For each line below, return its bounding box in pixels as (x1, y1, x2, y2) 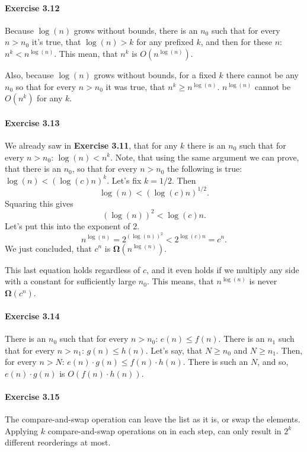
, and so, (257, 355, 289, 368)
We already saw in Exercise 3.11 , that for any (5, 139, 178, 151)
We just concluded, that (5, 242, 92, 254)
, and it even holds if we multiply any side (146, 263, 299, 275)
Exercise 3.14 (5, 309, 60, 322)
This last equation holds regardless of (5, 263, 140, 275)
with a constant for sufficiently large (5, 275, 136, 287)
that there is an (5, 162, 62, 175)
